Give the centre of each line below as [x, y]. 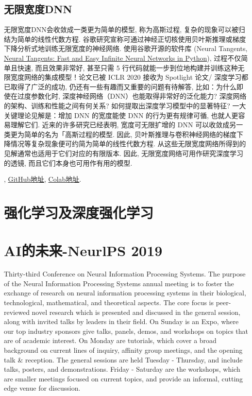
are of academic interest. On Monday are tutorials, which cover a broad [110, 340]
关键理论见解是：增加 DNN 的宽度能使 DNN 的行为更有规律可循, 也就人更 [121, 115]
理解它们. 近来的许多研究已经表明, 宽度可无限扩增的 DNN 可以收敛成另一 [127, 125]
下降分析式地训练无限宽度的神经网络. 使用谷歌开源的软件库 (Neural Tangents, [126, 48]
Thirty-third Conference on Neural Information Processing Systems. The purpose [125, 274]
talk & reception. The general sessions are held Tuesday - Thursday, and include [123, 359]
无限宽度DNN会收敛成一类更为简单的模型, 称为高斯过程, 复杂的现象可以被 [121, 29]
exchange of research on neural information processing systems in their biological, [125, 293]
